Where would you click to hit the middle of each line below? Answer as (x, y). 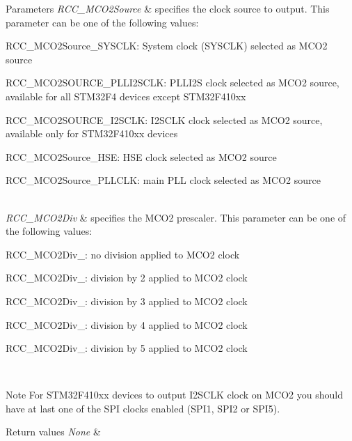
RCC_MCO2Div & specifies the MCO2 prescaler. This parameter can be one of (176, 217)
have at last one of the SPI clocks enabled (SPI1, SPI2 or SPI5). (143, 408)
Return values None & (53, 432)
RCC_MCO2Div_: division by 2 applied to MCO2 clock (127, 278)
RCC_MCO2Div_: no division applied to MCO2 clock (123, 254)
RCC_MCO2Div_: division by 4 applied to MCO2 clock (127, 324)
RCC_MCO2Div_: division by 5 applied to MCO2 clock (127, 348)
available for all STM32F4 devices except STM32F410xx (126, 96)
